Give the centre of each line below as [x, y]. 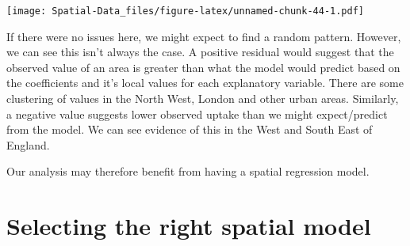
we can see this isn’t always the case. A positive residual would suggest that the [200, 52]
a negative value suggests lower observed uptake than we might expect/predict [197, 114]
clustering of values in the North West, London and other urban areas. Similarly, [203, 98]
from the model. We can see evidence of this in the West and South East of [190, 129]
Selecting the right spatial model [189, 226]
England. [28, 144]
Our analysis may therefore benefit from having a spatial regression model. [188, 171]
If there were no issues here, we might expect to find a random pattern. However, [204, 36]
